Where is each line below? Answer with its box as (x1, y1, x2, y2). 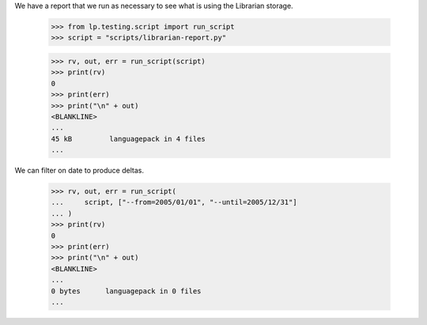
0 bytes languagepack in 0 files (51, 286, 202, 296)
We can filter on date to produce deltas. (14, 166, 144, 176)
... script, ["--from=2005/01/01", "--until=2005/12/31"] (51, 198, 297, 207)
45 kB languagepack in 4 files (51, 134, 206, 143)
